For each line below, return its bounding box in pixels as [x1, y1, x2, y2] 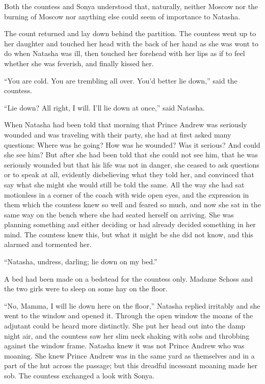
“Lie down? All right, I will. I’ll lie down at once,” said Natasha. [4, 102, 205, 113]
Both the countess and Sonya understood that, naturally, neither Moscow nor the [4, 1, 258, 11]
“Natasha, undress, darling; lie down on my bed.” [4, 256, 157, 267]
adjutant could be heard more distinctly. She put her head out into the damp [4, 320, 246, 331]
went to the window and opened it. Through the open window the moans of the [4, 310, 253, 321]
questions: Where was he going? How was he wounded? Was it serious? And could [4, 139, 260, 150]
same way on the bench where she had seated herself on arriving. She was [4, 209, 234, 220]
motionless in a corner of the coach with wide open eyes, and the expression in [4, 189, 249, 200]
